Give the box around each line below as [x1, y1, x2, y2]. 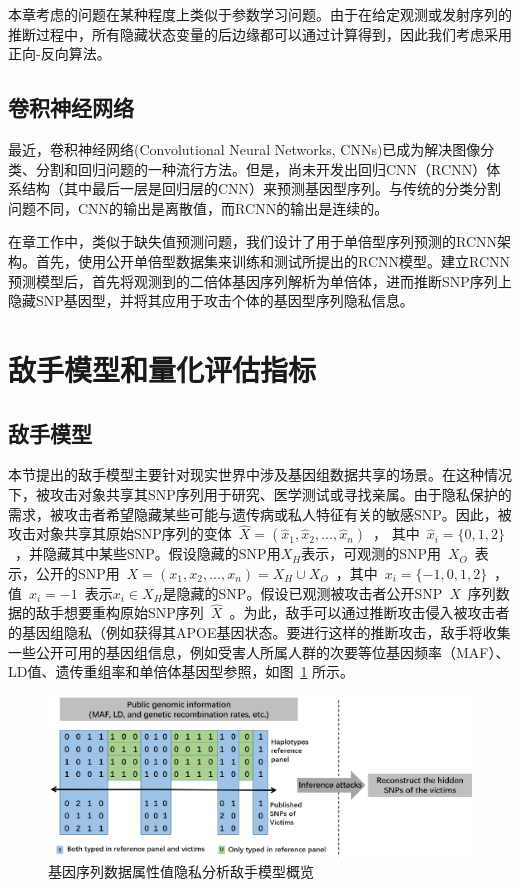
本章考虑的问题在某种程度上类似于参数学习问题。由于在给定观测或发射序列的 [8, 4, 512, 24]
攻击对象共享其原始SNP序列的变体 [8, 523, 232, 544]
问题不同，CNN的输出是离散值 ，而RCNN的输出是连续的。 [8, 197, 389, 218]
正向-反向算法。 [8, 43, 111, 64]
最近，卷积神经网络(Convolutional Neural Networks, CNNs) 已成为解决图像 [8, 138, 481, 159]
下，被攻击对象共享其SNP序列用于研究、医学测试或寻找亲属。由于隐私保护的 [8, 483, 512, 504]
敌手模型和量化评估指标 [8, 348, 317, 389]
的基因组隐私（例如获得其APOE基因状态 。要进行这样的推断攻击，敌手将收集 [8, 621, 511, 642]
